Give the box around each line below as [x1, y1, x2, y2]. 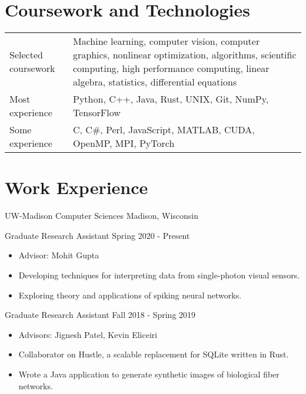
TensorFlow [73, 106, 121, 120]
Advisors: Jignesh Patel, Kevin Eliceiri [18, 328, 158, 340]
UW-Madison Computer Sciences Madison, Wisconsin [5, 209, 199, 222]
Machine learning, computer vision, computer [73, 34, 260, 48]
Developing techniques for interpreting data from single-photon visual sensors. [18, 269, 300, 281]
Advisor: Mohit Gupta [18, 249, 99, 261]
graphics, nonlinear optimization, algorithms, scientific [73, 48, 297, 62]
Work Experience [5, 175, 148, 199]
